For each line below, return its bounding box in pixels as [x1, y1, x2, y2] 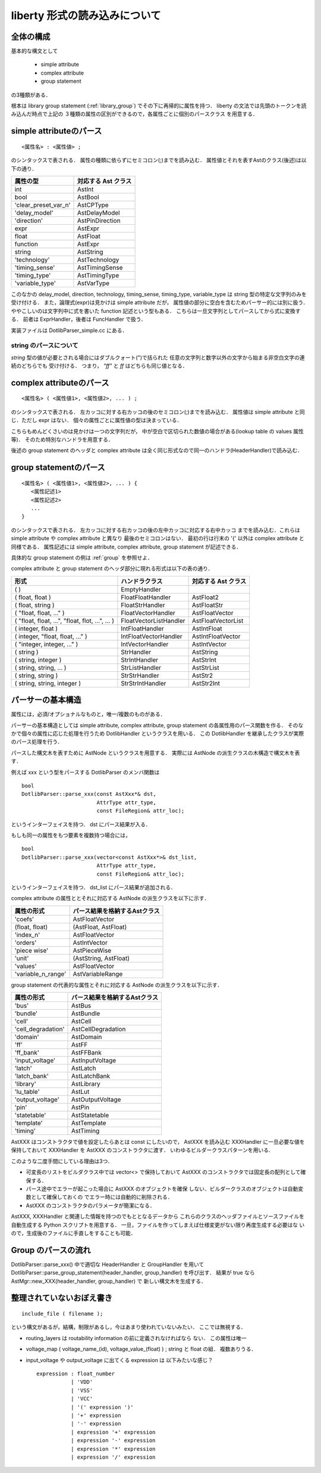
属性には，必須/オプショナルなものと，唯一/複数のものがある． [11, 711, 166, 718]
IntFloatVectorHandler [121, 632, 182, 640]
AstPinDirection [77, 216, 121, 225]
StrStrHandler [121, 671, 160, 680]
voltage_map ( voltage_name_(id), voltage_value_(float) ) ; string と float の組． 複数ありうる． [26, 1345, 257, 1353]
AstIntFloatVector [191, 632, 241, 640]
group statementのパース [11, 463, 105, 473]
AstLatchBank [71, 1072, 111, 1080]
